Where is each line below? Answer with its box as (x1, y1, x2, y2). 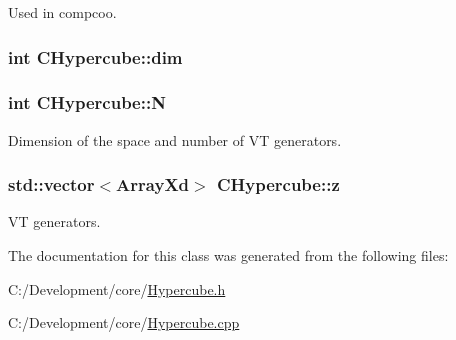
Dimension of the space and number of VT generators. (8, 129, 342, 150)
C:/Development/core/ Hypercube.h (8, 278, 226, 299)
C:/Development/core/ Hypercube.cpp (8, 312, 240, 333)
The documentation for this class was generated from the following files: (8, 245, 449, 266)
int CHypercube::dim (8, 44, 183, 69)
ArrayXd (116, 172, 190, 197)
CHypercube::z (216, 172, 340, 197)
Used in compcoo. (8, 2, 117, 22)
